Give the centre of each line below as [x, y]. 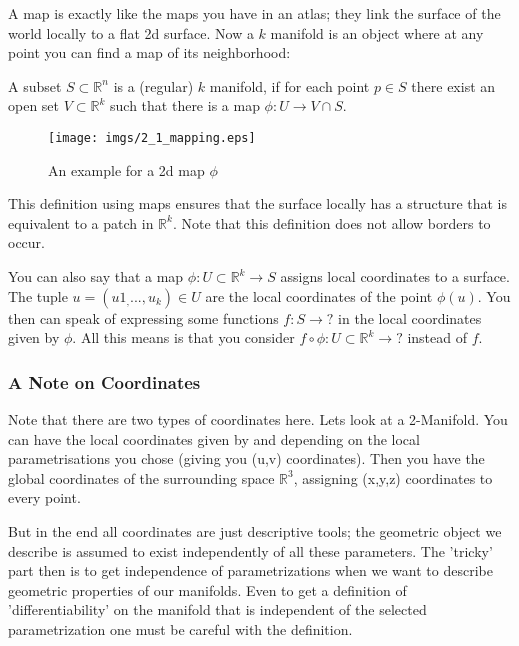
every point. [44, 497]
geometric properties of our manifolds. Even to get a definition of [207, 589]
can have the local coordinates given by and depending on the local [214, 438]
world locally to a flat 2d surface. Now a [131, 32]
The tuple [38, 295]
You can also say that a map [96, 276]
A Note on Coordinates [104, 381]
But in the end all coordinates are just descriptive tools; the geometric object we [255, 530]
